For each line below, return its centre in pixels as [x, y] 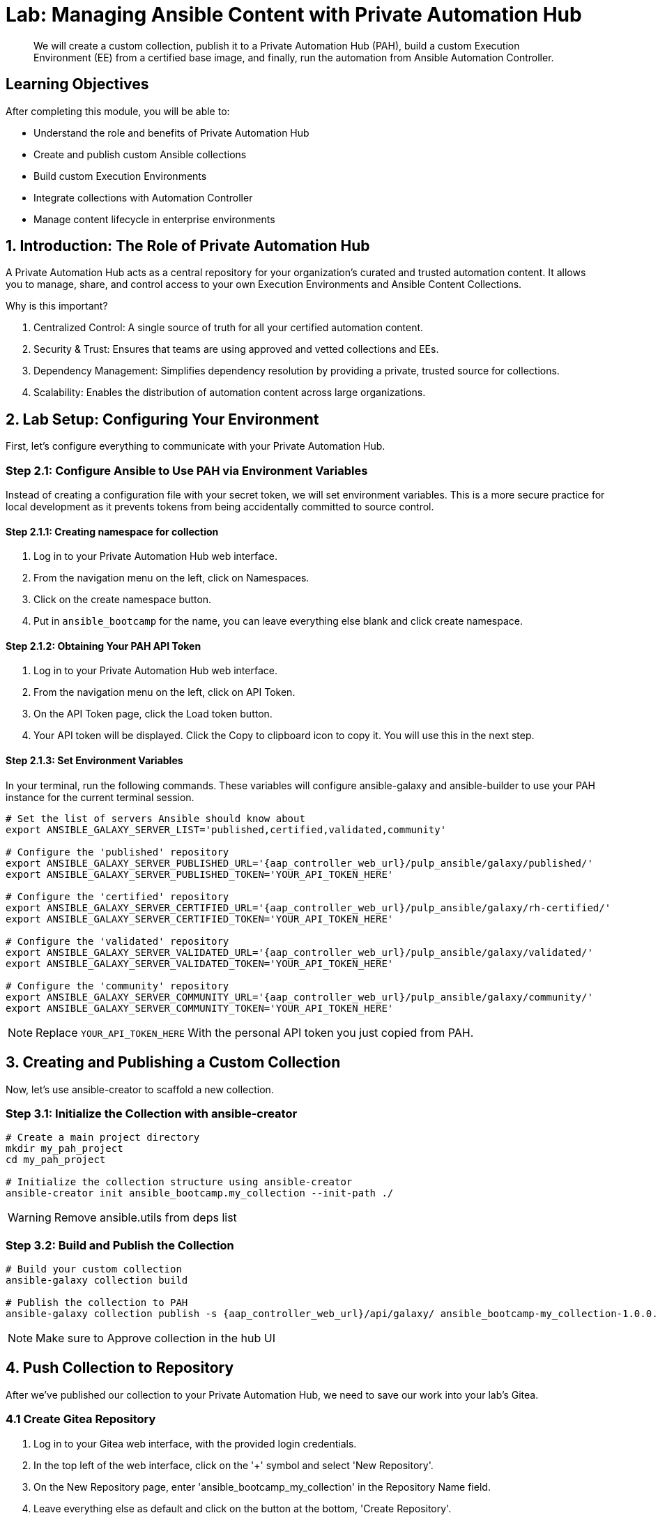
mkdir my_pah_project [64, 1149]
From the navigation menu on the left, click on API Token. [164, 692]
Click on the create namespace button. [123, 600]
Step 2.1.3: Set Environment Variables [94, 761]
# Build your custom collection [94, 1269]
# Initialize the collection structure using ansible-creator [179, 1182]
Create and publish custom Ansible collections [140, 154]
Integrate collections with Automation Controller [143, 197]
